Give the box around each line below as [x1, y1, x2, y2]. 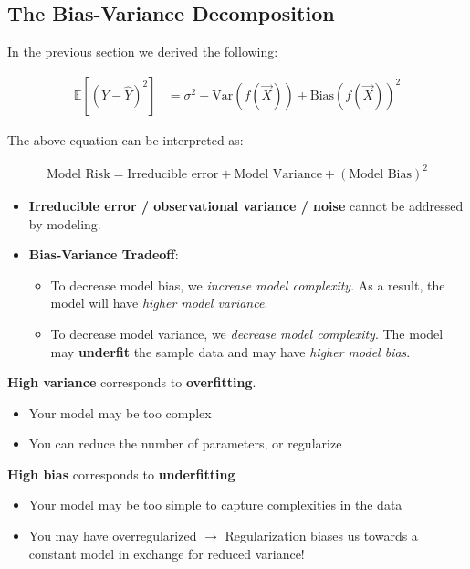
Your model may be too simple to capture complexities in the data [28, 495, 402, 514]
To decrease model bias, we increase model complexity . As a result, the [50, 275, 445, 294]
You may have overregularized [28, 526, 197, 545]
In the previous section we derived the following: [7, 42, 278, 61]
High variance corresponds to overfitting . [7, 373, 256, 392]
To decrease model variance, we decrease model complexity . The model [50, 323, 444, 342]
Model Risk [47, 167, 110, 181]
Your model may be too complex [28, 403, 212, 422]
